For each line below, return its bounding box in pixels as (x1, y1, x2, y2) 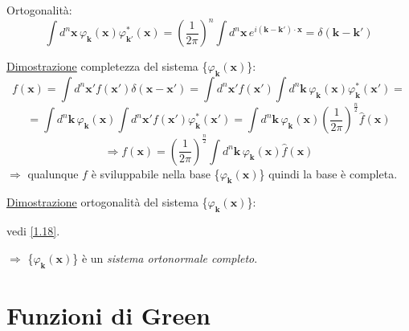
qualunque (27, 165, 79, 182)
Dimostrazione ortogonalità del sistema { (6, 194, 208, 210)
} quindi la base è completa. (259, 165, 398, 182)
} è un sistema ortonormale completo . (72, 249, 258, 266)
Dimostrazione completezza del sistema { (6, 58, 208, 75)
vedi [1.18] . (6, 223, 60, 239)
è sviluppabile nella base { (91, 165, 220, 182)
